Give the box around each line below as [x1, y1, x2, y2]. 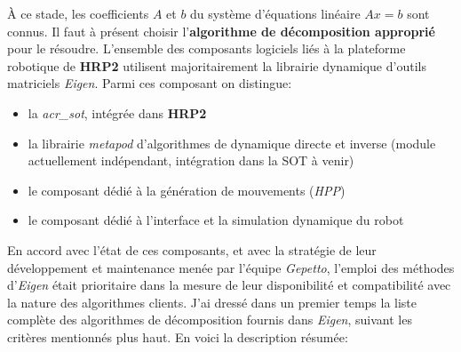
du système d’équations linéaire [190, 4, 361, 22]
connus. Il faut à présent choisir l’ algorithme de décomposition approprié [7, 21, 435, 40]
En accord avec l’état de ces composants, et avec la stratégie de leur [7, 240, 377, 259]
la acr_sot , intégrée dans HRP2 [28, 103, 207, 122]
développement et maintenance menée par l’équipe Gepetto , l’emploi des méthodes [7, 258, 455, 276]
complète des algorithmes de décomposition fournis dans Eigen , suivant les [7, 310, 412, 329]
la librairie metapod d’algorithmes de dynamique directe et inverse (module [28, 133, 436, 152]
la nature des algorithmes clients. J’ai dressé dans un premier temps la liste [7, 292, 417, 311]
